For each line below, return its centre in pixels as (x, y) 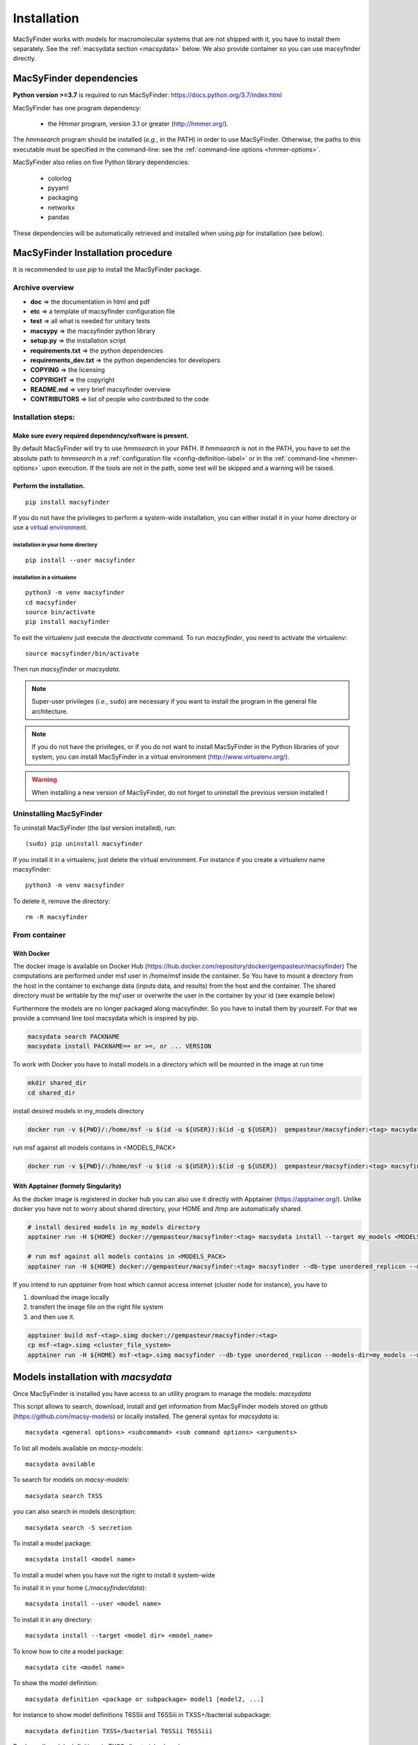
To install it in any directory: (53, 1619)
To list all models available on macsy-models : (78, 1448)
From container (39, 935)
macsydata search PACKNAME (73, 1036)
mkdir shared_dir (57, 1083)
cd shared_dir (52, 1093)
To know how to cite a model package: (68, 1651)
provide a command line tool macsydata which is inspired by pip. (106, 1018)
